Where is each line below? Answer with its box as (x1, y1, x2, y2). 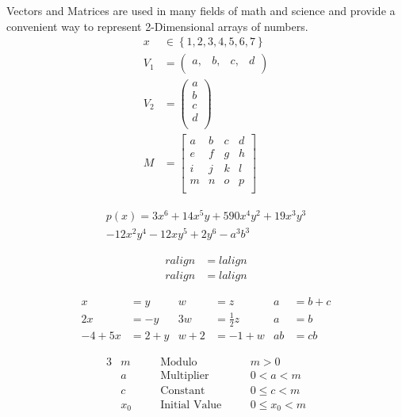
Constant (160, 384, 205, 396)
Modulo (160, 356, 197, 368)
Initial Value (160, 399, 222, 411)
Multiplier (160, 369, 209, 381)
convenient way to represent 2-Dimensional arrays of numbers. (6, 17, 308, 34)
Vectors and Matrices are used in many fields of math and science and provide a (6, 2, 396, 18)
